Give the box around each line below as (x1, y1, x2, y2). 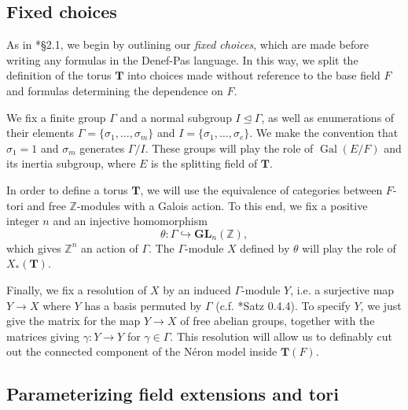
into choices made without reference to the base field (127, 67, 380, 83)
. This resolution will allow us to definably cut (170, 327, 392, 344)
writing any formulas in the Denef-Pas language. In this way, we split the (6, 51, 358, 68)
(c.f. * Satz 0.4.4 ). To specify (215, 297, 351, 313)
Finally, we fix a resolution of (6, 281, 147, 297)
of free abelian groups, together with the (180, 312, 375, 329)
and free (27, 197, 66, 213)
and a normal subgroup (119, 109, 232, 125)
